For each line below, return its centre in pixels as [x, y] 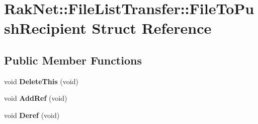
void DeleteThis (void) [41, 81]
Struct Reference [152, 28]
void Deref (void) [32, 115]
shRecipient [45, 28]
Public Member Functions [73, 60]
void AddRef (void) [36, 98]
